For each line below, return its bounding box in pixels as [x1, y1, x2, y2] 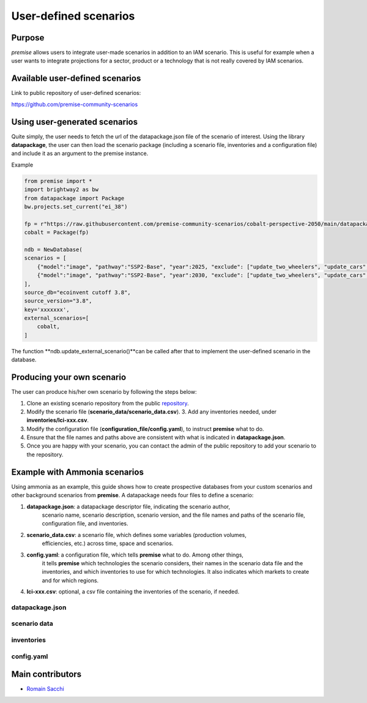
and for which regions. [42, 576, 99, 584]
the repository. [26, 451, 64, 458]
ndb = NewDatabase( [24, 246, 83, 253]
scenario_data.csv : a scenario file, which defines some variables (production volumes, [26, 531, 247, 538]
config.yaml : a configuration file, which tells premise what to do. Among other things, [26, 551, 244, 558]
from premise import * [24, 178, 92, 184]
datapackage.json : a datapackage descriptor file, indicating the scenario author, [26, 503, 231, 510]
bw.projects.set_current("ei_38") [24, 203, 128, 210]
